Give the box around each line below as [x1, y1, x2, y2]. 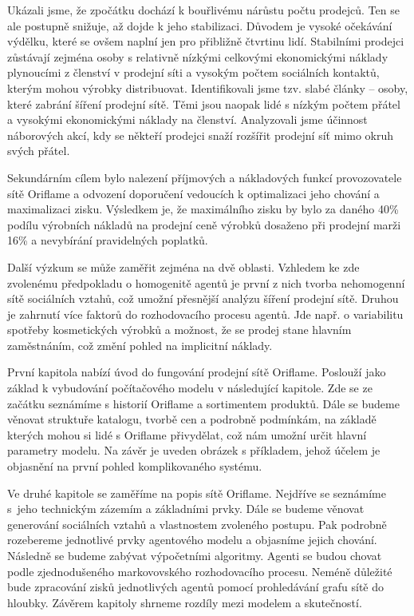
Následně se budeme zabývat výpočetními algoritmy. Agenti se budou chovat [7, 547, 382, 563]
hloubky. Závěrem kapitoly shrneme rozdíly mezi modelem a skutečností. [7, 594, 362, 610]
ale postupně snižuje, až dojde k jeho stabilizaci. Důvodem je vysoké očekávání [7, 17, 392, 34]
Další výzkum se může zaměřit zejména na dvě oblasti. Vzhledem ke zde [7, 258, 360, 275]
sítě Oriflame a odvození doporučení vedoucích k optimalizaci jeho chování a [7, 185, 380, 201]
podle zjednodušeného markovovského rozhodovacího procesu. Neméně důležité [7, 562, 392, 579]
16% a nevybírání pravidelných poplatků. [7, 232, 208, 248]
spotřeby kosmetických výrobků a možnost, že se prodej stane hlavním [7, 321, 352, 338]
